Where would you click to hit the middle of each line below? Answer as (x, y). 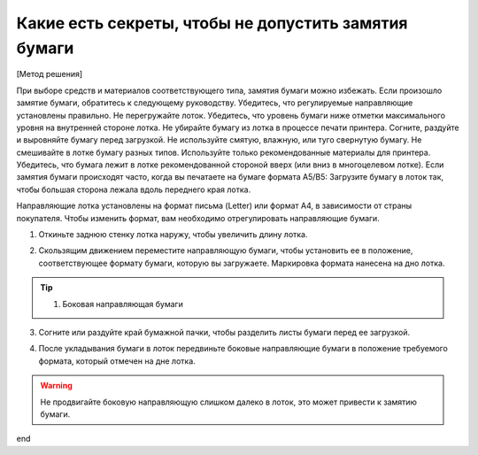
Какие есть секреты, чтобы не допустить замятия (212, 23)
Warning (56, 386)
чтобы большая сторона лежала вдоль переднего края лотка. (134, 189)
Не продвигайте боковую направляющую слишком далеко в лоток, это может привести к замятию (229, 402)
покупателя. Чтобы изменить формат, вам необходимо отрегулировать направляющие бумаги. (198, 218)
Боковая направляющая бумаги (123, 304)
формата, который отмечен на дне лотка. (117, 361)
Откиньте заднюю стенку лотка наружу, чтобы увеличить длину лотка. (173, 235)
